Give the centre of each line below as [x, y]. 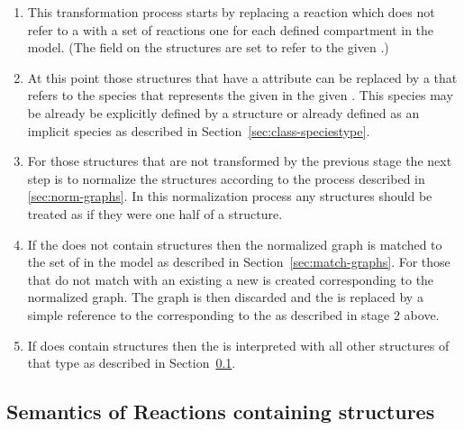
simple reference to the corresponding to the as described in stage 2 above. [233, 314]
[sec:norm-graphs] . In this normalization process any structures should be [230, 196]
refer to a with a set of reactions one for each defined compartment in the [231, 29]
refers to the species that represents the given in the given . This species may [240, 95]
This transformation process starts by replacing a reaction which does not [231, 12]
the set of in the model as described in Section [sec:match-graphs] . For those [239, 262]
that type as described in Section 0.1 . [132, 363]
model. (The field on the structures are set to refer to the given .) [208, 47]
